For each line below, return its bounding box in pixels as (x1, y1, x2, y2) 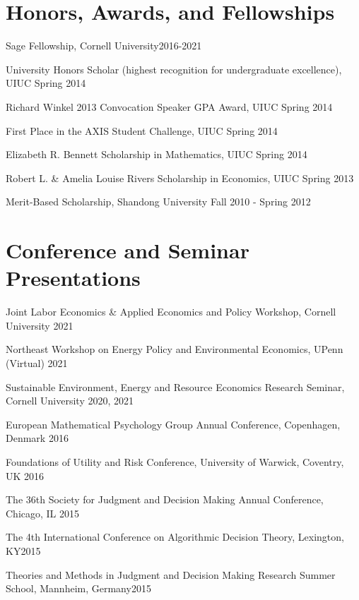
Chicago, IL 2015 (6, 505, 80, 520)
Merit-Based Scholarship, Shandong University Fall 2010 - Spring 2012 (6, 194, 311, 209)
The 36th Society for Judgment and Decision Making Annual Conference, (6, 492, 324, 507)
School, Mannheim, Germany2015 (6, 581, 151, 596)
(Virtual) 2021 (6, 355, 68, 370)
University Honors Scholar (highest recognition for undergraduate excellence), (6, 61, 342, 76)
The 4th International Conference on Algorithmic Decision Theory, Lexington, (6, 529, 344, 544)
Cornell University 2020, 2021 (6, 393, 134, 408)
